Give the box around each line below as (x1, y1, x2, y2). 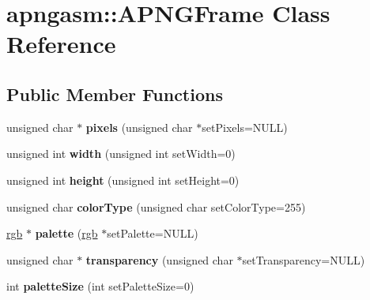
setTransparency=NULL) (242, 251, 365, 268)
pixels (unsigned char (85, 118, 193, 135)
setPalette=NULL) (107, 225, 198, 242)
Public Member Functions (6, 81, 223, 106)
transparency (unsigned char (85, 251, 233, 268)
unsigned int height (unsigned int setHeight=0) (6, 171, 240, 188)
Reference (6, 28, 116, 60)
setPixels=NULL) (202, 118, 288, 135)
